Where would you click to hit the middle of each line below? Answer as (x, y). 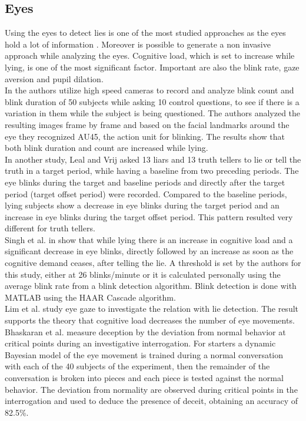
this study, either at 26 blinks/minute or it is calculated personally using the (143, 274)
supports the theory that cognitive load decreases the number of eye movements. (150, 320)
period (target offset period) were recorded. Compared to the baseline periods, (146, 193)
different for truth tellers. (50, 228)
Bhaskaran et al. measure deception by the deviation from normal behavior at (145, 331)
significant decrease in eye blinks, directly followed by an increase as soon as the (149, 251)
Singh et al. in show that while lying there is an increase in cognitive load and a (149, 239)
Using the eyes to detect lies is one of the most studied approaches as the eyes (145, 33)
